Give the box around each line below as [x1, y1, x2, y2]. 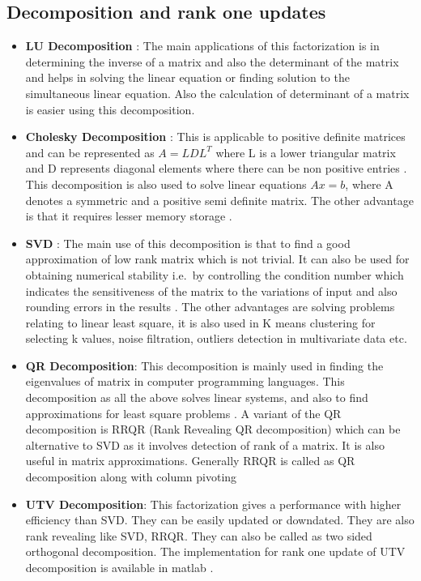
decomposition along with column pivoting [25, 468, 237, 485]
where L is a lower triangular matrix [215, 143, 396, 160]
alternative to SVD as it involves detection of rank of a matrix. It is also [25, 436, 385, 453]
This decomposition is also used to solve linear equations [25, 175, 307, 192]
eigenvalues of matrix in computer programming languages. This [25, 373, 345, 390]
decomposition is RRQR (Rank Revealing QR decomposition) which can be [25, 421, 401, 438]
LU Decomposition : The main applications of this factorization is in [25, 37, 380, 54]
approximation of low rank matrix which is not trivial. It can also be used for [25, 250, 410, 267]
